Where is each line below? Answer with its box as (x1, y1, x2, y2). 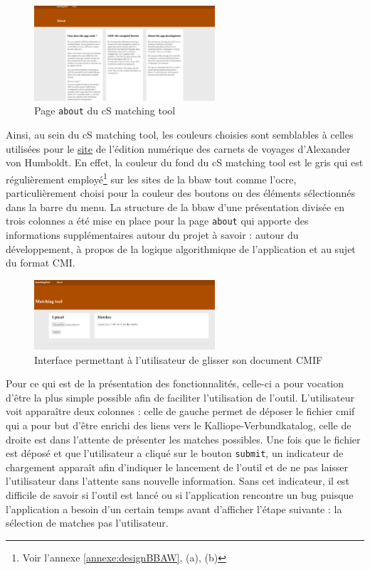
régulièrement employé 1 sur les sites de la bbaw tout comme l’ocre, (6, 169, 297, 186)
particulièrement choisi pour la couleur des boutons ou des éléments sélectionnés (6, 185, 356, 200)
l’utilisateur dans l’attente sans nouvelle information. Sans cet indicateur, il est (6, 473, 349, 488)
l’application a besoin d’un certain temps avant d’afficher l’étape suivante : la (6, 501, 342, 516)
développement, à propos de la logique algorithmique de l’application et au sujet (6, 241, 356, 256)
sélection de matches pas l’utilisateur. (6, 515, 169, 530)
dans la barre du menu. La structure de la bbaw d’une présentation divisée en (6, 199, 344, 214)
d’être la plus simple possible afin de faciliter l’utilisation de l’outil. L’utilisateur (6, 389, 355, 404)
